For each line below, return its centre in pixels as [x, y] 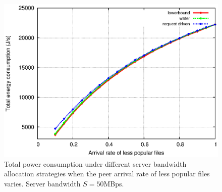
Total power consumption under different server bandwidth [95, 163]
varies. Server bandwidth [42, 183]
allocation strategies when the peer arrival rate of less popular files [107, 174]
